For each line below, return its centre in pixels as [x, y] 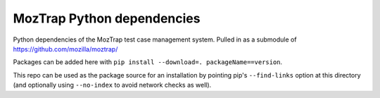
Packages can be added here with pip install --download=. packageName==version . [148, 62]
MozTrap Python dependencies [107, 18]
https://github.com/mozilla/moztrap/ [65, 49]
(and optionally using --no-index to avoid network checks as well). [112, 85]
